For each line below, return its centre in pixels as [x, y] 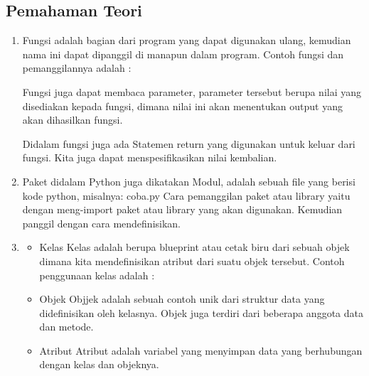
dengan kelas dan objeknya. [99, 364]
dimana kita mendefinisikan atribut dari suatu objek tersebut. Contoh [192, 260]
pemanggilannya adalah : [77, 68]
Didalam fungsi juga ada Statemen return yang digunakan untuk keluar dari [189, 143]
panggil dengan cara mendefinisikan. [102, 223]
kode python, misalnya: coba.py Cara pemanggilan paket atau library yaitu [186, 195]
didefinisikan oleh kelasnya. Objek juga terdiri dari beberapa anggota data [201, 312]
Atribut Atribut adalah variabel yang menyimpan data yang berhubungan [201, 350]
